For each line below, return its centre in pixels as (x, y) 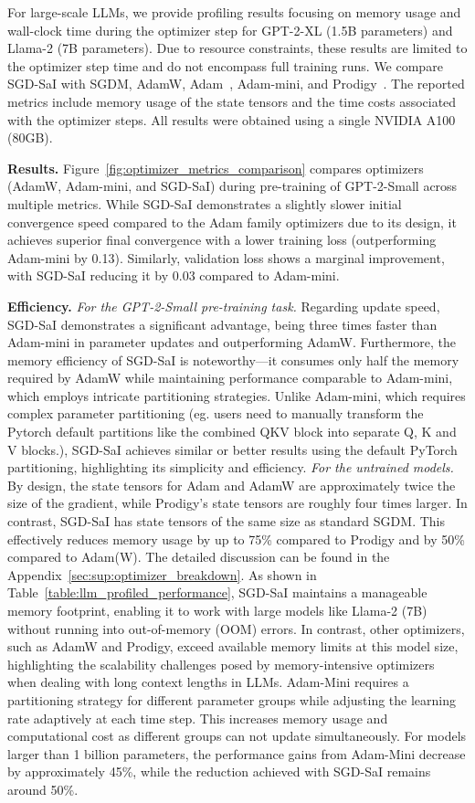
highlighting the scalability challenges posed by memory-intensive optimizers (221, 664)
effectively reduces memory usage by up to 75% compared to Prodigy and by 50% (236, 539)
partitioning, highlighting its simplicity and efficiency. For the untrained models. (231, 467)
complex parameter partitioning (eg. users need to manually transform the (216, 413)
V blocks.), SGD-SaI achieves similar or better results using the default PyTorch (232, 449)
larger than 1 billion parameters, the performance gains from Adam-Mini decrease (237, 753)
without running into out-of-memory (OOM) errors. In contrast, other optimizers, (236, 628)
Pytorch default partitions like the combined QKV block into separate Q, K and (232, 432)
